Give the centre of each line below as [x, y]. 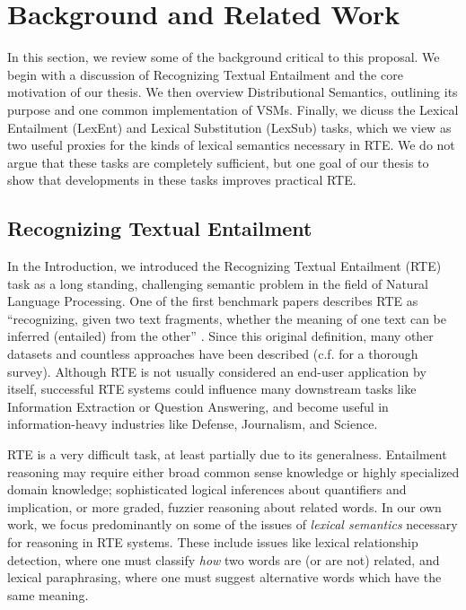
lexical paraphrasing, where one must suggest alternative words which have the [224, 577]
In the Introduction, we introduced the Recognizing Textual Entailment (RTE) [224, 266]
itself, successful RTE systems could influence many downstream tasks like [212, 389]
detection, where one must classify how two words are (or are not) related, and [224, 559]
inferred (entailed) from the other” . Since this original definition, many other [220, 336]
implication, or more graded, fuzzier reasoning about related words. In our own [224, 506]
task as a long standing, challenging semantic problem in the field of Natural [218, 283]
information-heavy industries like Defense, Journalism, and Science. [193, 424]
